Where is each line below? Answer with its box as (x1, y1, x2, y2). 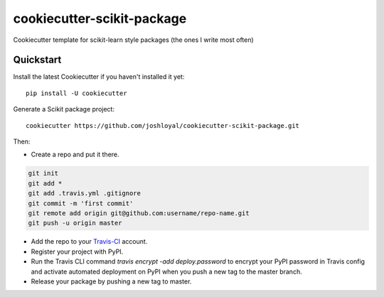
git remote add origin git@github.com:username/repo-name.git (28, 209, 250, 217)
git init (28, 169, 59, 178)
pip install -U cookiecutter (26, 89, 127, 97)
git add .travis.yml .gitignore (28, 189, 142, 198)
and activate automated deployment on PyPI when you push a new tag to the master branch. (31, 267, 302, 276)
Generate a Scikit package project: (13, 105, 115, 114)
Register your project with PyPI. (31, 247, 124, 256)
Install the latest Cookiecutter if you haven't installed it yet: (13, 72, 185, 81)
